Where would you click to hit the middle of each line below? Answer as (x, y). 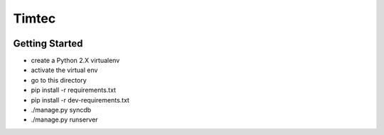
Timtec (34, 18)
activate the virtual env (64, 70)
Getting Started (48, 43)
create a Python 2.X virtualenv (75, 61)
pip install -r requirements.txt (74, 90)
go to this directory (59, 80)
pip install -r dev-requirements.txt (80, 100)
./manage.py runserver (65, 119)
